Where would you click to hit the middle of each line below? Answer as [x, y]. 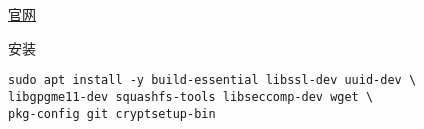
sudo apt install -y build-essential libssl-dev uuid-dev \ [212, 80]
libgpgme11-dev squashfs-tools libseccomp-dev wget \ [191, 96]
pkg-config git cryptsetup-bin [112, 113]
